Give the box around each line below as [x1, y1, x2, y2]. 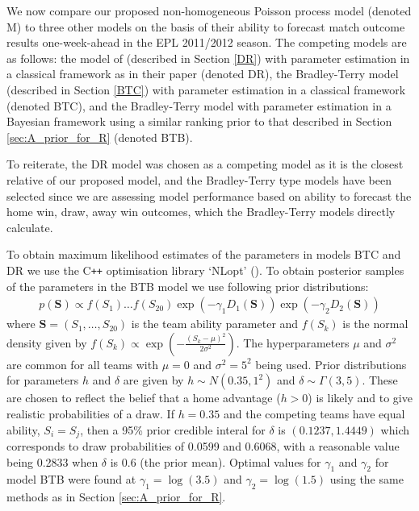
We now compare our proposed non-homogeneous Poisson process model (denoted [6, 2, 412, 19]
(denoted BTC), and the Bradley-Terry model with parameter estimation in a [6, 97, 392, 114]
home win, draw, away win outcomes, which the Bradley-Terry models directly [6, 203, 396, 220]
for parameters [6, 372, 79, 388]
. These [362, 372, 398, 388]
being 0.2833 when [6, 453, 98, 470]
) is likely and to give [308, 389, 413, 406]
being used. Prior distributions [255, 355, 407, 372]
